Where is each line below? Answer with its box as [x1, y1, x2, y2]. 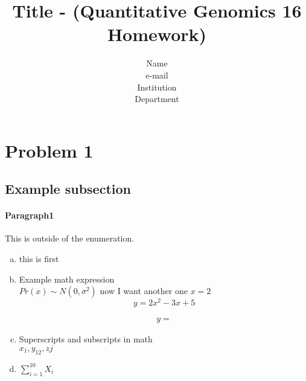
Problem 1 [5, 138, 94, 162]
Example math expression [19, 272, 115, 285]
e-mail [145, 68, 168, 81]
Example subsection [5, 179, 131, 198]
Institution [137, 80, 177, 93]
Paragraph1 [5, 209, 54, 222]
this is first [19, 252, 59, 265]
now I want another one [100, 284, 188, 297]
